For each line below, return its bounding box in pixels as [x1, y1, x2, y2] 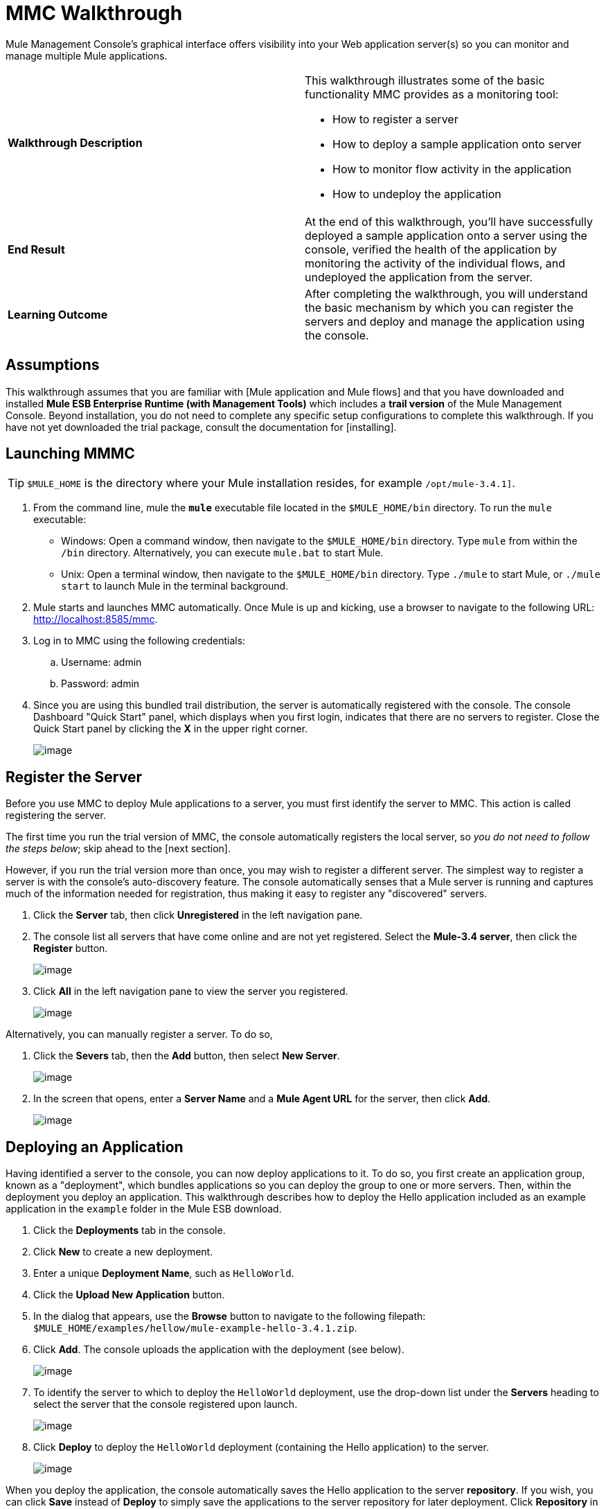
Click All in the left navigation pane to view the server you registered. [33, 985, 348, 998]
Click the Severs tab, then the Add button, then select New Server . [33, 1050, 340, 1062]
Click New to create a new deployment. [33, 1246, 213, 1258]
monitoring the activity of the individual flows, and [305, 256, 566, 270]
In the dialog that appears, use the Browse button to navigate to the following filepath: [33, 1310, 426, 1323]
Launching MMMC [6, 445, 135, 463]
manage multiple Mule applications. [6, 49, 168, 62]
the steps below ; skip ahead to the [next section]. [6, 842, 231, 855]
